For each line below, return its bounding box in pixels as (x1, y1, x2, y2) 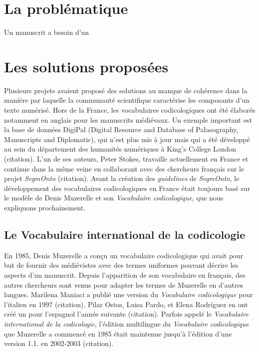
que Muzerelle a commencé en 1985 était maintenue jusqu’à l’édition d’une (4, 328, 232, 339)
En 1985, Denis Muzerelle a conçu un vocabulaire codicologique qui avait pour (4, 250, 244, 260)
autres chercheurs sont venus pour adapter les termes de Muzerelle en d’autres (4, 279, 244, 290)
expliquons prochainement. (4, 202, 86, 212)
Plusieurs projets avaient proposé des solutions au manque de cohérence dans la (4, 85, 248, 95)
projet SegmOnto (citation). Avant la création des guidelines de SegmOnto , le (4, 173, 240, 183)
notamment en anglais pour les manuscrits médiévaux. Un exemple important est (4, 114, 253, 125)
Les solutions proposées (4, 56, 169, 76)
